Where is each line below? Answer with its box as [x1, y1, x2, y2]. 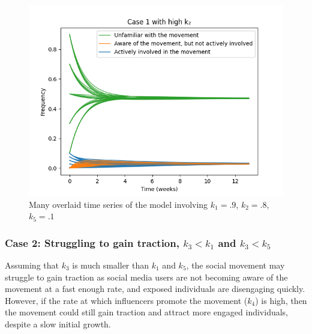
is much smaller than [72, 259, 149, 271]
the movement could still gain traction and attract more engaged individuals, [5, 306, 289, 318]
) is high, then [255, 294, 307, 306]
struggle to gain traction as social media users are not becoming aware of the [5, 270, 288, 283]
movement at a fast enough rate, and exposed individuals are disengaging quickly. [5, 282, 305, 295]
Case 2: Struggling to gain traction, [5, 235, 179, 250]
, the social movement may [186, 259, 285, 271]
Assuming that [5, 259, 59, 271]
